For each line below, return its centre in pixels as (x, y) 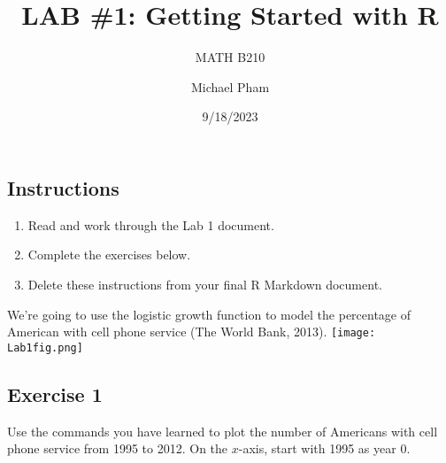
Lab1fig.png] (45, 347)
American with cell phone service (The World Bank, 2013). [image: (192, 332)
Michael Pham (230, 86)
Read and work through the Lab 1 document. (151, 224)
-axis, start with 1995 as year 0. (324, 448)
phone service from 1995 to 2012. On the (118, 448)
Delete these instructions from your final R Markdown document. (205, 284)
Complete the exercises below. (109, 255)
